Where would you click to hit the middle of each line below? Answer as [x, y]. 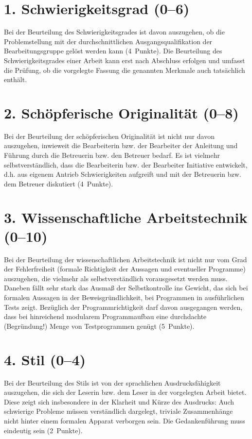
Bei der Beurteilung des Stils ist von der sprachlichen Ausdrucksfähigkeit [112, 382]
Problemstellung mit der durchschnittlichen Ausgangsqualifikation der [108, 41]
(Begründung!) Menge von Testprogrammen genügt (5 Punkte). [99, 326]
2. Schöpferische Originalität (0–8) [121, 112]
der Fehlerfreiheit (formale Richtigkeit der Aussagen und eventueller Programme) [125, 269]
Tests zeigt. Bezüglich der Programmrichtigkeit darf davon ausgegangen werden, [123, 307]
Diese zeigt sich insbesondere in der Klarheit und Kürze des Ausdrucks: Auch [119, 401]
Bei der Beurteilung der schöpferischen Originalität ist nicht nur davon [109, 136]
